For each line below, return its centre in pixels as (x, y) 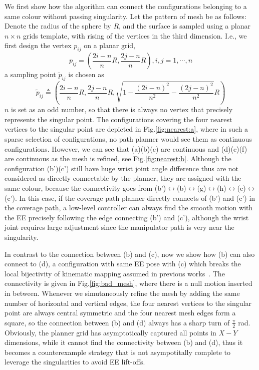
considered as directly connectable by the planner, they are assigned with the (123, 178)
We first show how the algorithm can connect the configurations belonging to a (126, 6)
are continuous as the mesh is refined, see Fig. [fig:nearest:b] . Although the (118, 158)
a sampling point (30, 74)
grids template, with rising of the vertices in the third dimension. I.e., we (135, 35)
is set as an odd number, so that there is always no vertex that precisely (122, 109)
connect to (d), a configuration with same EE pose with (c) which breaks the (123, 264)
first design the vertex (38, 45)
